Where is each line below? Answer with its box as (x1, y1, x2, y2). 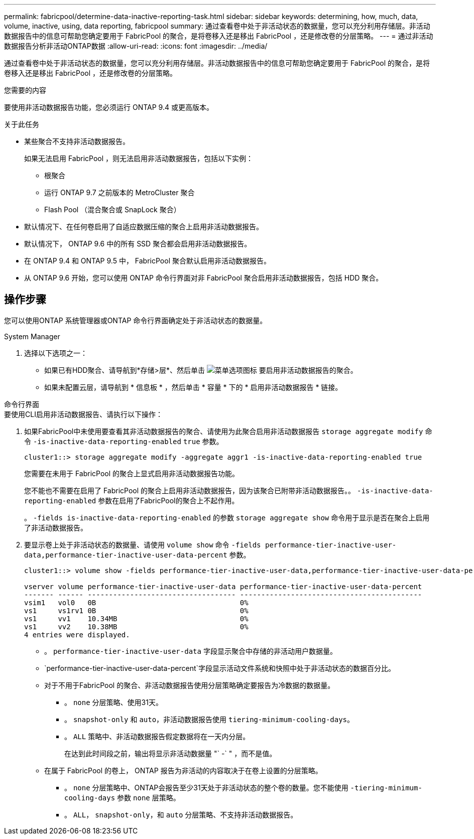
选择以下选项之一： (24, 348, 87, 357)
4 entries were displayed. (24, 630, 130, 639)
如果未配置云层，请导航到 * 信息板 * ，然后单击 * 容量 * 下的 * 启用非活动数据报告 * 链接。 (44, 382, 342, 391)
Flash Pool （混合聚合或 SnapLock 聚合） (44, 205, 181, 214)
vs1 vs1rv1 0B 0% (24, 606, 249, 615)
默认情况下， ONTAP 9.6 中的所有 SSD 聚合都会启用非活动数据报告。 (24, 239, 252, 248)
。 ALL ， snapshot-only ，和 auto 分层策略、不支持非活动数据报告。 (64, 810, 298, 819)
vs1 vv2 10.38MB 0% (24, 622, 249, 631)
